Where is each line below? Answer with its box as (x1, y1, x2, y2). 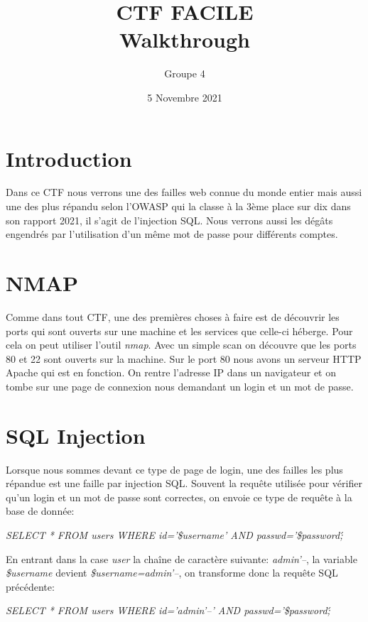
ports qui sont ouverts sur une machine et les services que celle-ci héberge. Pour (6, 323, 353, 338)
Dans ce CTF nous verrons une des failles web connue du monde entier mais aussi (6, 185, 362, 200)
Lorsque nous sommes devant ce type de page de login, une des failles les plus (6, 462, 343, 476)
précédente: (6, 579, 55, 594)
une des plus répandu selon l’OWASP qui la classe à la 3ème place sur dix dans (6, 199, 351, 214)
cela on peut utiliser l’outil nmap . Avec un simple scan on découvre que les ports (6, 337, 357, 352)
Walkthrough (119, 25, 250, 54)
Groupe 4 (164, 66, 205, 81)
